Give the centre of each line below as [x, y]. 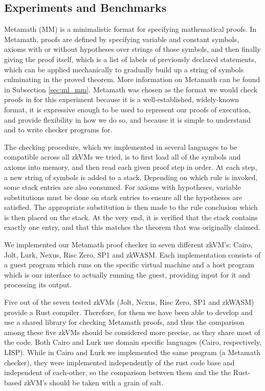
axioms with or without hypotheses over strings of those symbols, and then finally [132, 49]
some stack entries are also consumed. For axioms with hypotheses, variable [123, 187]
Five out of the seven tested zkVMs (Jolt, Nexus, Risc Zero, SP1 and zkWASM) [129, 302]
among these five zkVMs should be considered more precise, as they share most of [132, 332]
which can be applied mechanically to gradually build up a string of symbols [124, 69]
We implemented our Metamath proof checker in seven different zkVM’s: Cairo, [128, 245]
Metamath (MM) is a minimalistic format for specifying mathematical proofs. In [130, 29]
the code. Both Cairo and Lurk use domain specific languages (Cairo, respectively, [133, 342]
